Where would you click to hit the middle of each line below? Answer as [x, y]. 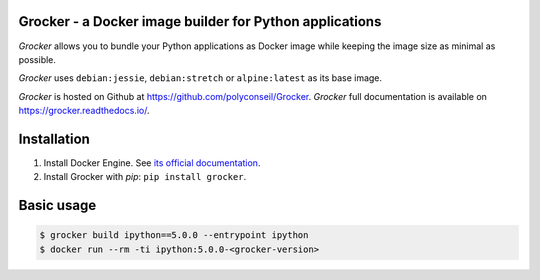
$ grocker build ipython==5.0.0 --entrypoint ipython [174, 235]
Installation [54, 138]
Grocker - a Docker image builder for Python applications [200, 21]
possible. [37, 59]
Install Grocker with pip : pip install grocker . [145, 177]
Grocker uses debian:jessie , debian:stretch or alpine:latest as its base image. [200, 78]
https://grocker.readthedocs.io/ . [84, 111]
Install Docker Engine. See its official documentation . [152, 162]
